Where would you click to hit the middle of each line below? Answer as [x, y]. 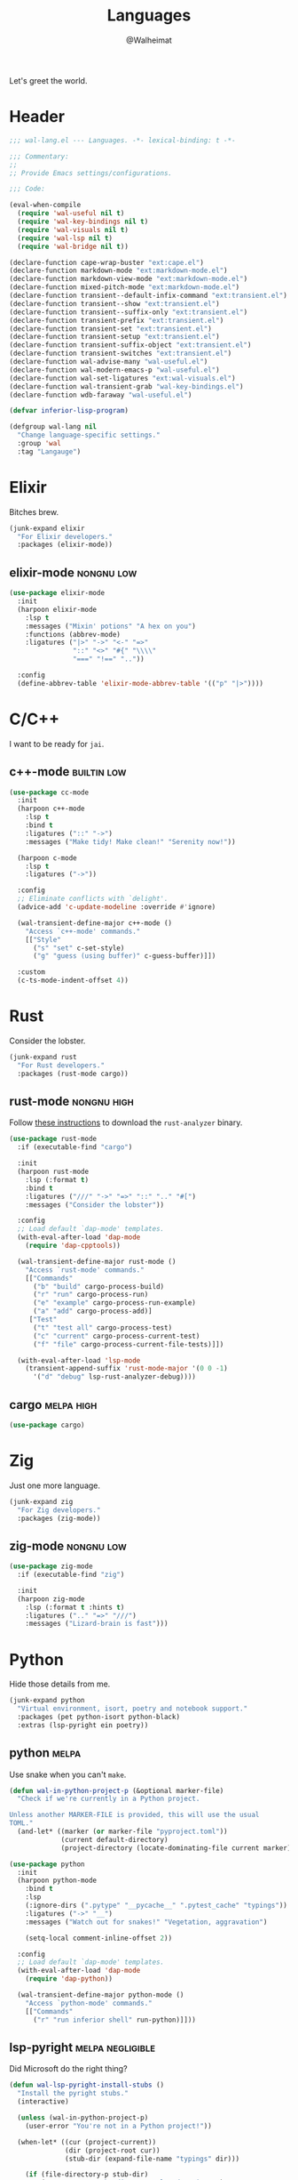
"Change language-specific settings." [89, 435]
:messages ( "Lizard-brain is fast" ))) [97, 1624]
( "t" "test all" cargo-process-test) [102, 1327]
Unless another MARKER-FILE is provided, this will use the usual [134, 1815]
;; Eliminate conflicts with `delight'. [93, 899]
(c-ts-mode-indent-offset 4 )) [73, 981]
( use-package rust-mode [53, 1139]
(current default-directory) [114, 1839]
